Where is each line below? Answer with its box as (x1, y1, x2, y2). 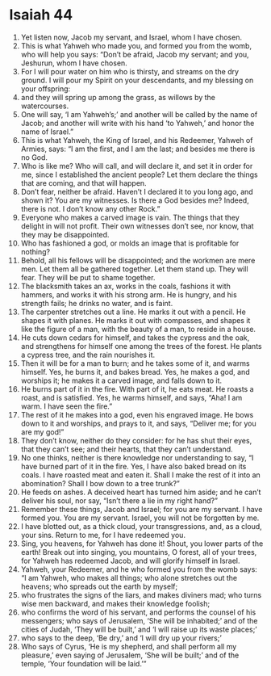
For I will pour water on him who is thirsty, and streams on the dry (20, 66, 240, 76)
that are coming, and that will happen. (20, 178, 148, 187)
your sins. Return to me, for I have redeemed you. (20, 530, 186, 540)
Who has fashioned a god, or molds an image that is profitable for (20, 238, 240, 248)
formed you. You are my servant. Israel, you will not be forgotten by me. (20, 513, 260, 523)
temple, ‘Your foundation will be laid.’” (20, 658, 147, 668)
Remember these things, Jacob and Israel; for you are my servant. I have (20, 504, 263, 514)
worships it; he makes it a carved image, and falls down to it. (20, 376, 223, 385)
